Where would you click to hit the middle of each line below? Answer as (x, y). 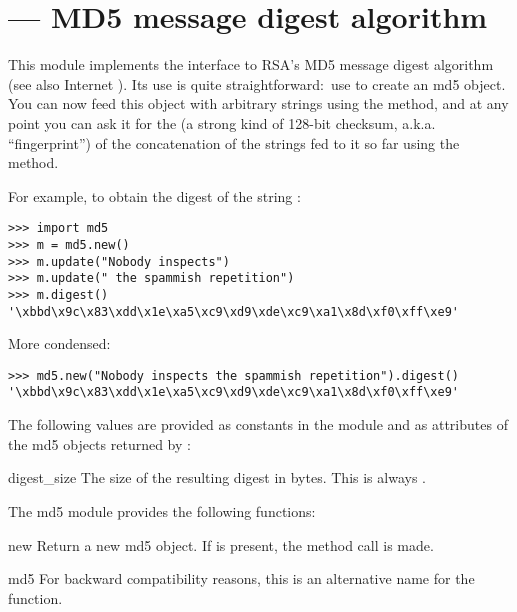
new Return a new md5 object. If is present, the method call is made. (221, 544)
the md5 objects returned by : (99, 443)
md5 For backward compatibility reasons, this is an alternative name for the (241, 578)
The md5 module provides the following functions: (162, 510)
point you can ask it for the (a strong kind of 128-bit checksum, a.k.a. (222, 122)
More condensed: (59, 343)
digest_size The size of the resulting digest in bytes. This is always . (217, 477)
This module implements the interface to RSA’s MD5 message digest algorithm (251, 64)
